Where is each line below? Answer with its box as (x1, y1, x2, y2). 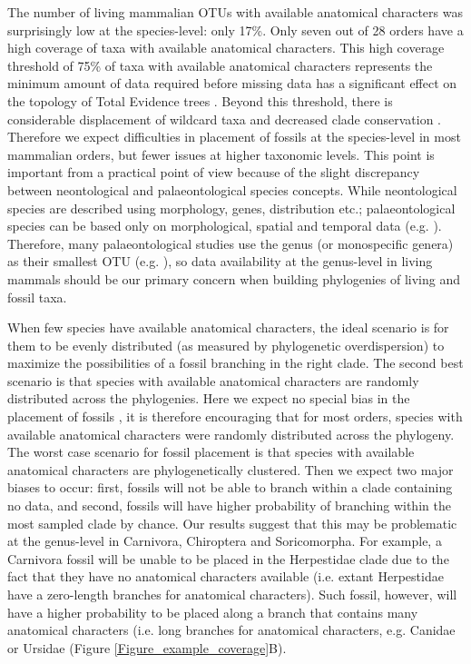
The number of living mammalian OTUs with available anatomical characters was (7, 3, 463, 21)
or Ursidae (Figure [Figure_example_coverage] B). (7, 638, 287, 657)
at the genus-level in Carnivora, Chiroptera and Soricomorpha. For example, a (7, 531, 442, 550)
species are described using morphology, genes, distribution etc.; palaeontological (7, 198, 456, 217)
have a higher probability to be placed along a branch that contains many (7, 602, 418, 621)
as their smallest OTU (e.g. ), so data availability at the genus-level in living (7, 252, 433, 271)
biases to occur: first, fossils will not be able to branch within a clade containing (7, 478, 453, 497)
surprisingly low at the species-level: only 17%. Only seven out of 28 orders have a (7, 20, 464, 39)
